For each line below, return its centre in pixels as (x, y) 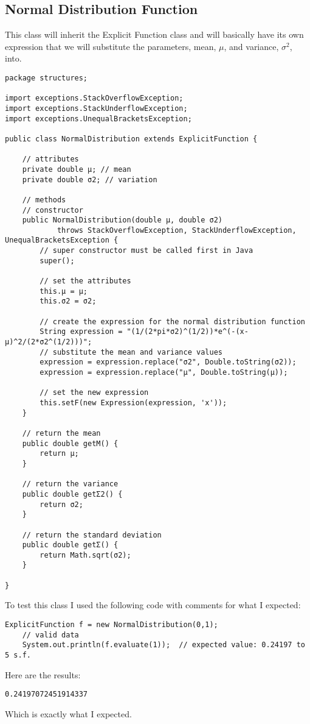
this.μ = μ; (64, 291)
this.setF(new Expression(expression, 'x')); (133, 403)
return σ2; (61, 504)
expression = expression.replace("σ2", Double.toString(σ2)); (168, 362)
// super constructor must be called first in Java (146, 251)
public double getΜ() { (70, 443)
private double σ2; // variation (90, 179)
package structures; (46, 78)
